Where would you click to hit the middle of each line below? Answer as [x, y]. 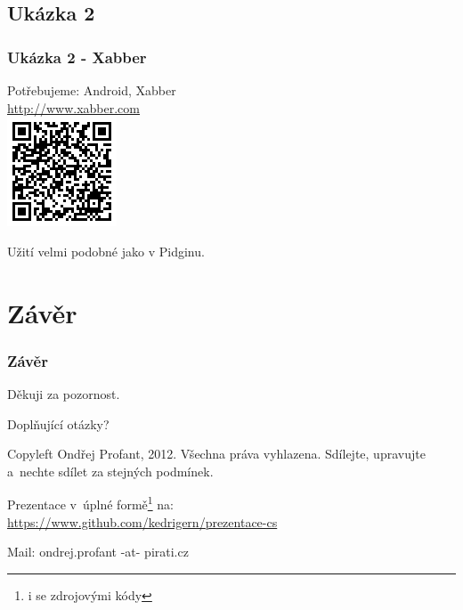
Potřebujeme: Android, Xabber [92, 90]
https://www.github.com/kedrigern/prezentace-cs [142, 521]
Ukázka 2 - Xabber [77, 57]
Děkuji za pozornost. [64, 393]
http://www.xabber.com [74, 107]
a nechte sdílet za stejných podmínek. [110, 471]
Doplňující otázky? [58, 423]
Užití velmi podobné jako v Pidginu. [106, 251]
